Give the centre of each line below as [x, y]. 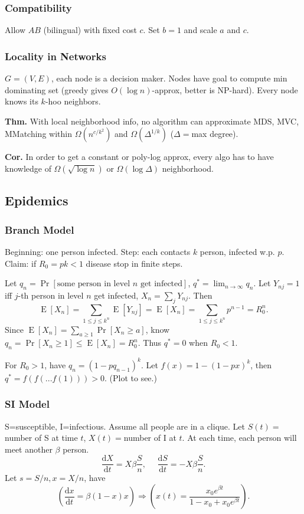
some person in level [94, 284]
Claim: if [21, 263]
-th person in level [51, 295]
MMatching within [38, 134]
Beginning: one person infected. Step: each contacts [98, 251]
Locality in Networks [55, 56]
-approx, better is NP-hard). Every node [225, 89]
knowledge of [28, 168]
